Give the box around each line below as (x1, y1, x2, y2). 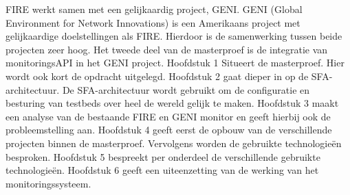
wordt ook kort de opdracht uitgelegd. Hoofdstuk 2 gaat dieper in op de (6, 68, 309, 83)
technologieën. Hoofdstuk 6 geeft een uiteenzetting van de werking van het (6, 163, 319, 177)
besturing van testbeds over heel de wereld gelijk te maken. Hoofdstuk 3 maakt (6, 96, 339, 110)
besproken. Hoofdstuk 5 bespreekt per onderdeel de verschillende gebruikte (6, 149, 320, 164)
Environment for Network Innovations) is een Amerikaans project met (6, 15, 300, 29)
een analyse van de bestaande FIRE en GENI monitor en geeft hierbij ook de (6, 109, 331, 123)
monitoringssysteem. (6, 176, 91, 190)
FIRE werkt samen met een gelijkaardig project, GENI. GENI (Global (6, 2, 303, 16)
